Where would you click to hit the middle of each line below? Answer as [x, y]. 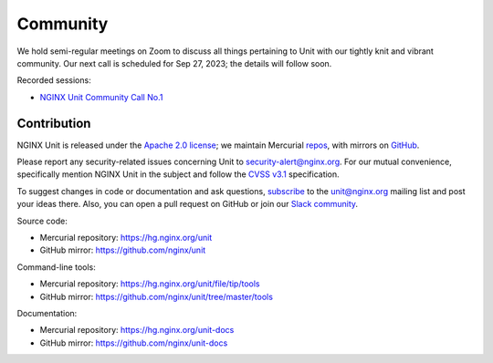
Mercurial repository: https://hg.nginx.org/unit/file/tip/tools [150, 284]
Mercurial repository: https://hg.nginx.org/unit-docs [137, 330]
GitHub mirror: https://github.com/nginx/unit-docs [134, 343]
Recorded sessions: [54, 80]
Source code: [42, 221]
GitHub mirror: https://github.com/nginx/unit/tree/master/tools [157, 296]
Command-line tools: [56, 267]
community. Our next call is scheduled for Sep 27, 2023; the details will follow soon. [174, 63]
